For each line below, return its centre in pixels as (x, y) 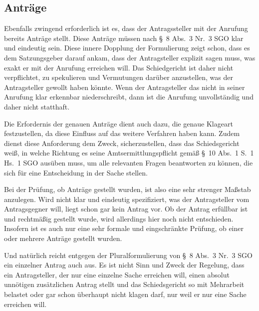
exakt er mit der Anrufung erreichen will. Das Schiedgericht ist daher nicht (119, 67)
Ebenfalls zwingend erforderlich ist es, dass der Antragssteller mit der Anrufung (126, 28)
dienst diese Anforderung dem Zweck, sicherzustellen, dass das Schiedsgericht (122, 143)
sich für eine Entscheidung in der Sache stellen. (76, 172)
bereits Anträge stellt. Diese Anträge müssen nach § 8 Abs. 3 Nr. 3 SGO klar (124, 38)
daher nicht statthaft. (37, 106)
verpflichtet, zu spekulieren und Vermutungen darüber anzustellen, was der (119, 77)
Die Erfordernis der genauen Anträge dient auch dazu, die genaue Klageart (119, 123)
